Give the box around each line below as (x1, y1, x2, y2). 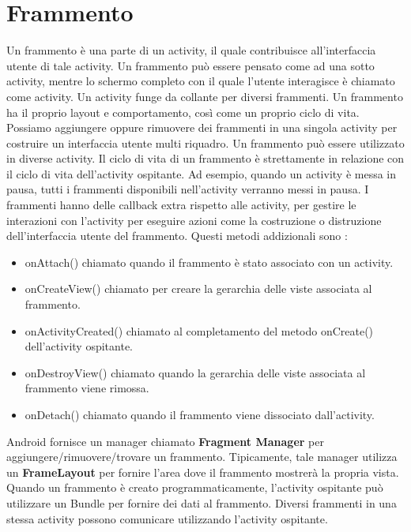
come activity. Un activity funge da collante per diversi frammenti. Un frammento (6, 88, 403, 104)
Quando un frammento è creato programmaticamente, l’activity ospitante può (6, 479, 383, 496)
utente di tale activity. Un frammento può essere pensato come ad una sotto (6, 57, 375, 73)
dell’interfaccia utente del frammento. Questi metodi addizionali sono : (6, 227, 348, 244)
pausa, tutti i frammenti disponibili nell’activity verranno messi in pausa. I (6, 181, 369, 197)
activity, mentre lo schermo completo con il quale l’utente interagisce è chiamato (6, 73, 395, 89)
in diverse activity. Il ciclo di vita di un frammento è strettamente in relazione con (6, 150, 405, 167)
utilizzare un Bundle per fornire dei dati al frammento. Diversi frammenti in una (6, 494, 397, 511)
